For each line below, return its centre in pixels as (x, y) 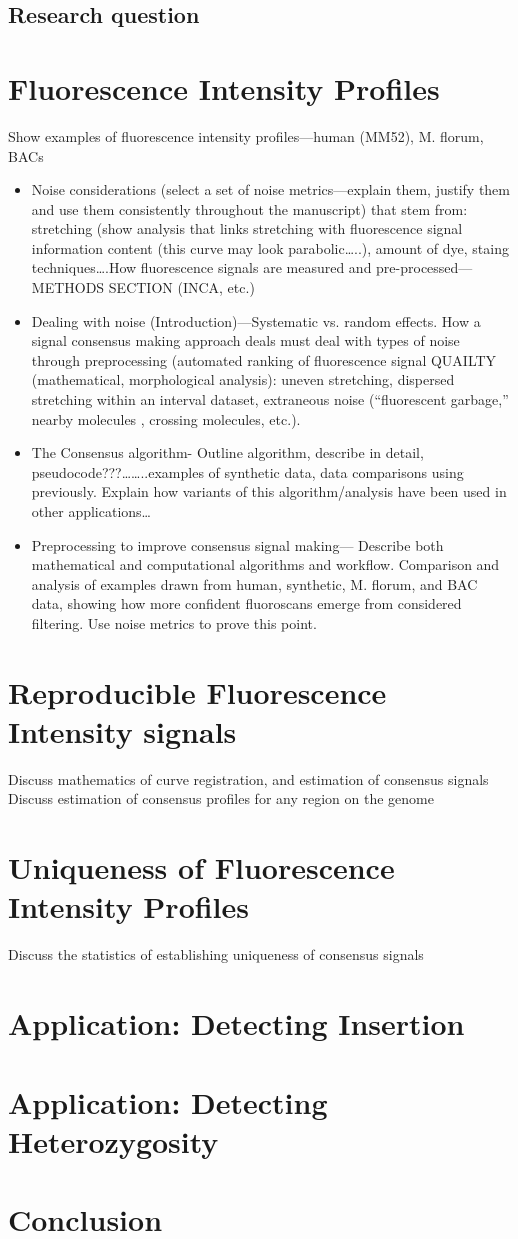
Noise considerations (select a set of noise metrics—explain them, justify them (270, 189)
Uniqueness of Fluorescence (201, 867)
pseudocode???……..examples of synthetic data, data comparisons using (247, 471)
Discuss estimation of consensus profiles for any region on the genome (221, 798)
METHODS (68, 287)
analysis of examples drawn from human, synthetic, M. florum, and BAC (254, 583)
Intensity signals (122, 730)
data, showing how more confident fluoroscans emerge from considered (246, 603)
